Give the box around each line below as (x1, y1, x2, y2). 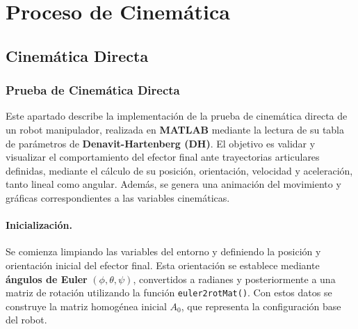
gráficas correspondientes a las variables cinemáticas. (6, 190, 230, 204)
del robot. (6, 312, 47, 327)
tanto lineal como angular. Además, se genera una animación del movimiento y (6, 177, 341, 191)
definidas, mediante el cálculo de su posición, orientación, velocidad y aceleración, (6, 163, 353, 177)
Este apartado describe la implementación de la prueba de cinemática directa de (6, 109, 348, 123)
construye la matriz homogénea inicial (6, 298, 167, 313)
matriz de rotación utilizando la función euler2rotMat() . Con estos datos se (6, 285, 332, 300)
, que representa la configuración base (181, 298, 341, 313)
